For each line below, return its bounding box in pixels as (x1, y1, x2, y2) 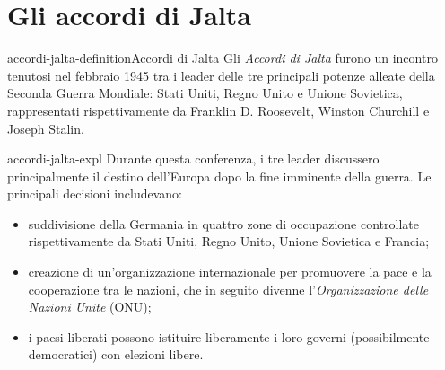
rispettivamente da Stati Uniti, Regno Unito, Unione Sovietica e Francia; (28, 232, 430, 251)
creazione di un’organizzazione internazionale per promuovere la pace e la (28, 262, 432, 281)
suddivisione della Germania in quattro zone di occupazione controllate (28, 214, 419, 233)
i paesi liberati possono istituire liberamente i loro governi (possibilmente (28, 327, 430, 346)
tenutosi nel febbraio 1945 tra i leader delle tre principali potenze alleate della (7, 66, 435, 84)
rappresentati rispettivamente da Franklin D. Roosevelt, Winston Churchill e (7, 101, 430, 119)
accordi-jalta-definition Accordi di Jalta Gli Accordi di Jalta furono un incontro (7, 48, 438, 67)
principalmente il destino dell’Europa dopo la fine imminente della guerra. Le (7, 166, 432, 185)
